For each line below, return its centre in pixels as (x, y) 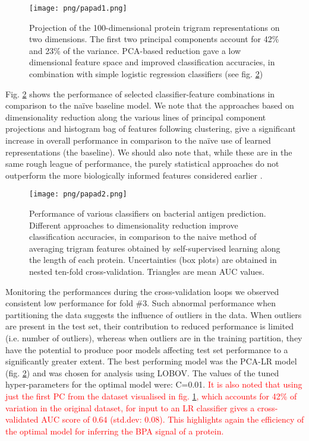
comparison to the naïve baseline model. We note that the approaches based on (150, 105)
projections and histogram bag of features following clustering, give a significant (151, 129)
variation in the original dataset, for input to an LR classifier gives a (130, 407)
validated (22, 419)
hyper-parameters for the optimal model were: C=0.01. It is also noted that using (154, 384)
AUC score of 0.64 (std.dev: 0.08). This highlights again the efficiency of (173, 419)
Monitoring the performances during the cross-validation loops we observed (142, 291)
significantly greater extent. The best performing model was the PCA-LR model (151, 361)
